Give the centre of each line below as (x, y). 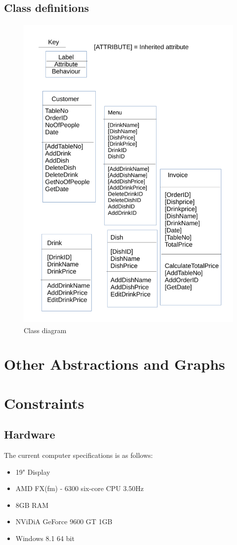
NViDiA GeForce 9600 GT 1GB (64, 521)
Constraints (44, 403)
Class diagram (45, 330)
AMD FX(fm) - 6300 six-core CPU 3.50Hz (80, 488)
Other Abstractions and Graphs (115, 364)
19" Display (33, 471)
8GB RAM (32, 505)
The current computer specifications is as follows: (79, 455)
